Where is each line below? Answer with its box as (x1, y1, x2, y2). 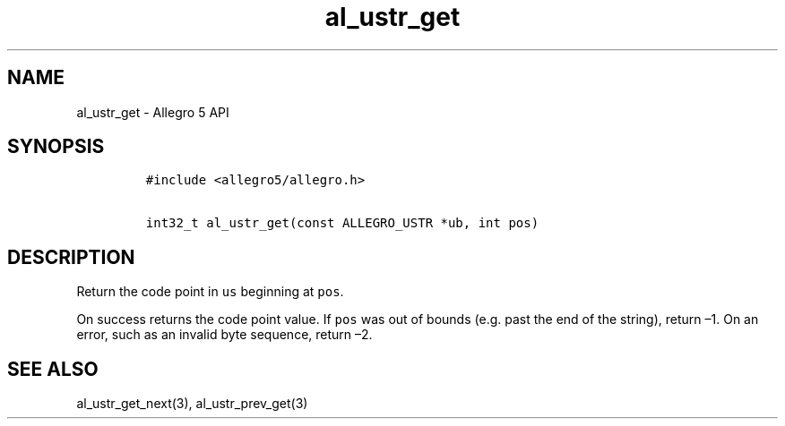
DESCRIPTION (7, 245, 135, 268)
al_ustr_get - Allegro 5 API (76, 104, 229, 120)
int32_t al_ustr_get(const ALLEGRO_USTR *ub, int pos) (145, 216, 539, 231)
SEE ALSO (7, 357, 99, 380)
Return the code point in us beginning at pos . (76, 284, 344, 300)
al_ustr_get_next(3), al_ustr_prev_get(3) (76, 396, 308, 412)
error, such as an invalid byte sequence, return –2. (76, 327, 373, 343)
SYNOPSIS (7, 135, 105, 158)
